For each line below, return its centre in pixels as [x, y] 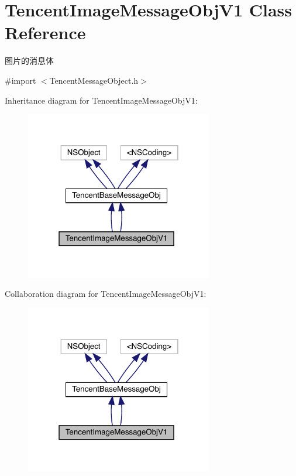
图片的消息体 [29, 61]
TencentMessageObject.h [94, 80]
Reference [45, 32]
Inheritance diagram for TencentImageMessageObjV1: [101, 100]
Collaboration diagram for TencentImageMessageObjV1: [106, 294]
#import [20, 80]
